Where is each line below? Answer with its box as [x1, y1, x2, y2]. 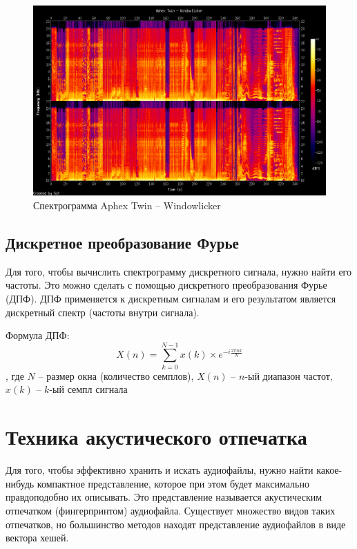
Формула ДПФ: [6, 328, 70, 343]
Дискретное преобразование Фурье [6, 231, 239, 253]
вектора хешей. [6, 530, 69, 545]
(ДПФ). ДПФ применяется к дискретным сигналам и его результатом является [6, 291, 336, 305]
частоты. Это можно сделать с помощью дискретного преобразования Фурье [6, 278, 327, 292]
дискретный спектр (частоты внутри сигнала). [6, 305, 200, 319]
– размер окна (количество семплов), [38, 368, 194, 383]
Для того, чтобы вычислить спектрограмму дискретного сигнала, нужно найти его [6, 264, 352, 278]
